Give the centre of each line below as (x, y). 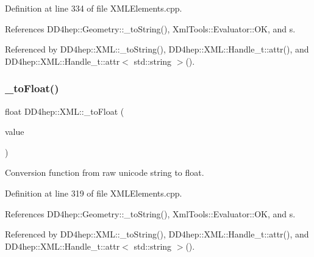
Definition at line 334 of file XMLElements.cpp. (94, 8)
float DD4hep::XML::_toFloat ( (65, 111)
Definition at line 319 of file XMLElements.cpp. (94, 193)
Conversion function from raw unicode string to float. (105, 172)
